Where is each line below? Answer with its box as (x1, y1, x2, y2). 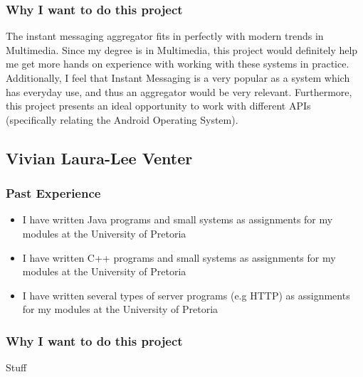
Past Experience (6, 184, 101, 202)
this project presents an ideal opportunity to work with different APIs (6, 98, 311, 113)
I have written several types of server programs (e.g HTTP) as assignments (22, 287, 350, 302)
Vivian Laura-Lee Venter (6, 147, 193, 169)
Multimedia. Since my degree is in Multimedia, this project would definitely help (6, 42, 358, 57)
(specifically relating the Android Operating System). (6, 112, 238, 127)
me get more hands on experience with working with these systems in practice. (6, 56, 349, 71)
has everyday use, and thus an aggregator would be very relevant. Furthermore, (6, 84, 352, 99)
